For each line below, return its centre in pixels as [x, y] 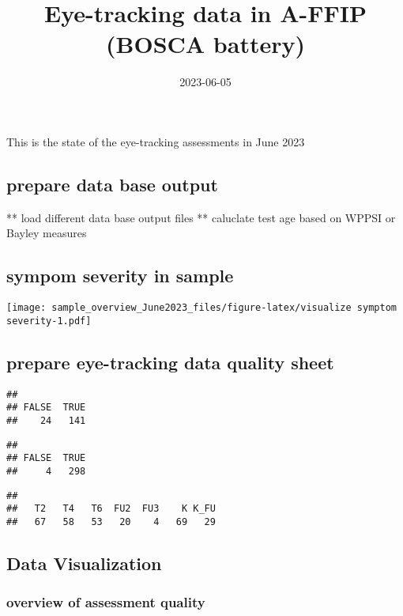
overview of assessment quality [106, 602]
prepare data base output [112, 184]
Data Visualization [84, 563]
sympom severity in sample [120, 276]
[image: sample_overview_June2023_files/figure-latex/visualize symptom [201, 308]
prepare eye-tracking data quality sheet [170, 362]
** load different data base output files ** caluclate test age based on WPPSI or [201, 217]
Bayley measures [47, 233]
